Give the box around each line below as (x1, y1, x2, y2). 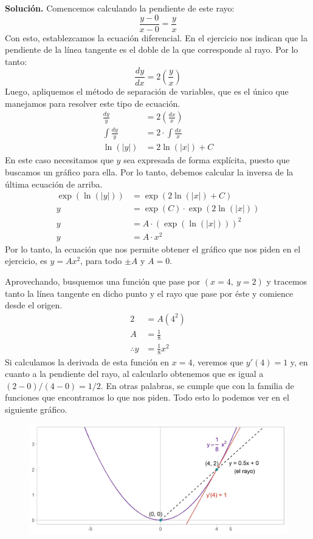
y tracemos (266, 275, 308, 287)
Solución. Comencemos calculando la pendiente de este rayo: (5, 2, 235, 14)
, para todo (80, 254, 122, 267)
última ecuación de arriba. (5, 177, 103, 190)
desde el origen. (5, 299, 63, 311)
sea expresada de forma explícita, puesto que (123, 154, 290, 166)
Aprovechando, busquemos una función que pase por (5, 275, 201, 287)
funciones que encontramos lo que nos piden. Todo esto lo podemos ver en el (5, 391, 289, 404)
